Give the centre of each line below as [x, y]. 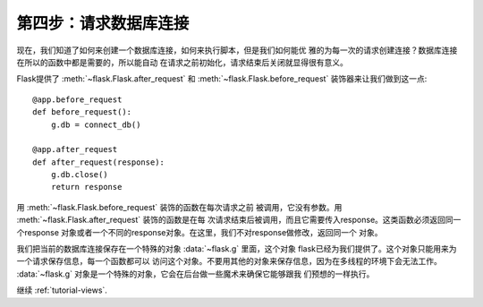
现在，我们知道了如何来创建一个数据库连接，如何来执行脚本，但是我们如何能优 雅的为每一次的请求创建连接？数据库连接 [237, 50]
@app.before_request [77, 99]
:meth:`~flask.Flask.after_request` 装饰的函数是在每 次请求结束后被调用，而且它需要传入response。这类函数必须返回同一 [239, 220]
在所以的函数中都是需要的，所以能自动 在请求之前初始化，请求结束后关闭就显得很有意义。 [182, 62]
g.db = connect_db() [96, 124]
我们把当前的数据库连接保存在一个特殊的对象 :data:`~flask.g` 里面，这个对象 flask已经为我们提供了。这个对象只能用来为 [237, 249]
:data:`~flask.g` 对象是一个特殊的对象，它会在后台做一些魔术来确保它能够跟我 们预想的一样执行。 [195, 274]
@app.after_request [75, 149]
